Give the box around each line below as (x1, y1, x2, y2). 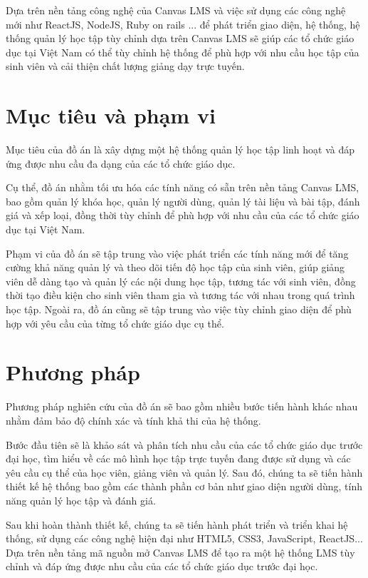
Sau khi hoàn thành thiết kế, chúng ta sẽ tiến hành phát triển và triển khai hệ (6, 517, 348, 532)
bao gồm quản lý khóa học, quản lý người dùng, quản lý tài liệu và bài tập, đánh (6, 193, 360, 208)
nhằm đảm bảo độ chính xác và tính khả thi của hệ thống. (6, 412, 261, 427)
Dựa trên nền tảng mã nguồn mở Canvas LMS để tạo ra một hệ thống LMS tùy (6, 544, 355, 559)
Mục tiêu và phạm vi (6, 101, 216, 130)
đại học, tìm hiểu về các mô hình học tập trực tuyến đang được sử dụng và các (6, 451, 351, 466)
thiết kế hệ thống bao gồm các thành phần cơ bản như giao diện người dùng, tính (6, 479, 362, 494)
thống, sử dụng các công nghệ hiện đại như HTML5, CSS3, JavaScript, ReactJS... (6, 531, 363, 546)
